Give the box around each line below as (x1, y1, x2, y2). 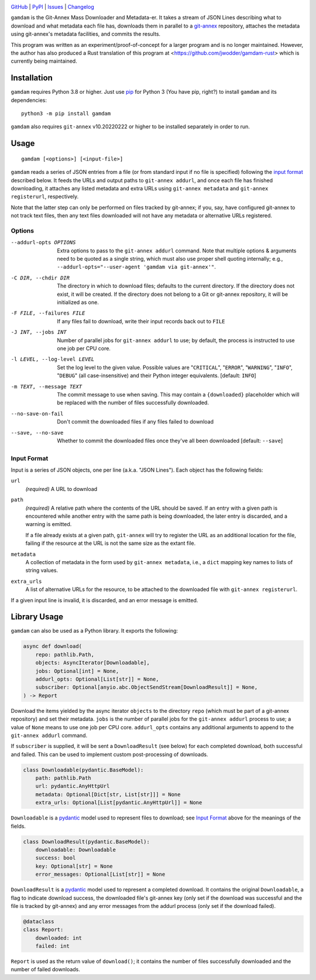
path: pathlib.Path (35, 775, 92, 781)
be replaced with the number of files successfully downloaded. (57, 399, 209, 407)
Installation (11, 73, 53, 83)
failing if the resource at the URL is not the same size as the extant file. (25, 539, 196, 547)
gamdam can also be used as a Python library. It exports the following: (11, 627, 178, 634)
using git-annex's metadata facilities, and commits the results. (11, 30, 161, 37)
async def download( (23, 643, 82, 650)
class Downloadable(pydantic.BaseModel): (23, 766, 144, 773)
